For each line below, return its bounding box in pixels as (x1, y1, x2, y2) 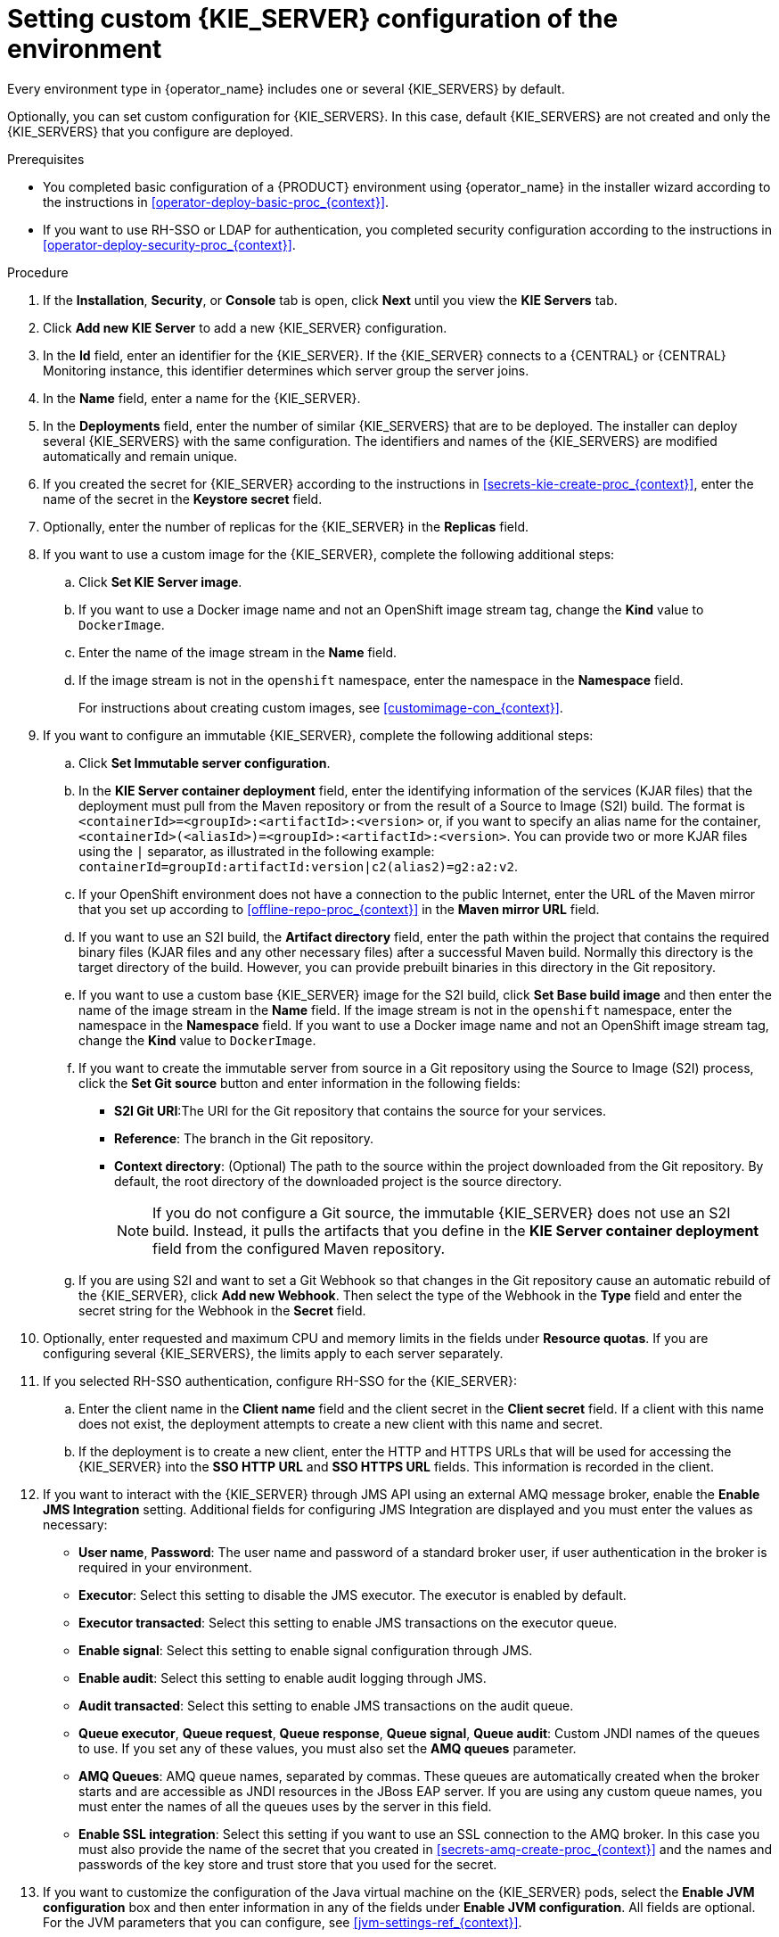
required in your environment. (78, 1559, 252, 1575)
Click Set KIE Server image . (78, 573, 242, 589)
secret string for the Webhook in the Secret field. (78, 1302, 366, 1318)
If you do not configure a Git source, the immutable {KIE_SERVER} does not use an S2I (152, 1203, 731, 1222)
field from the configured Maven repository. (152, 1239, 446, 1257)
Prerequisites (7, 151, 85, 167)
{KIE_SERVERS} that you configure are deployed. (7, 123, 293, 139)
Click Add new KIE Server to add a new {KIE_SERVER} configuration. (43, 319, 447, 335)
